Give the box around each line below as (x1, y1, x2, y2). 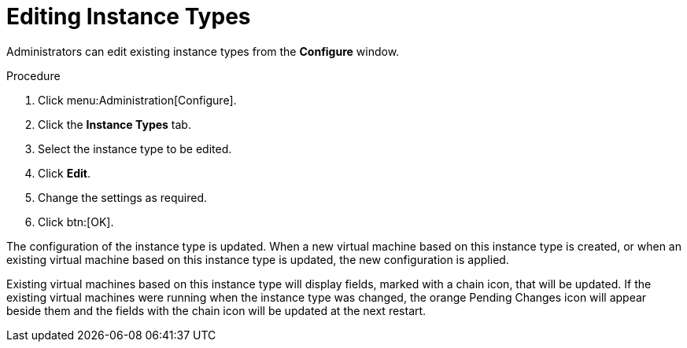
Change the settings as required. (38, 190, 208, 204)
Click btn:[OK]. (38, 214, 114, 229)
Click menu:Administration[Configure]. (38, 93, 237, 107)
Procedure (6, 68, 61, 82)
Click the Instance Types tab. (38, 117, 191, 131)
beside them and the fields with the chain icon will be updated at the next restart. (6, 303, 427, 317)
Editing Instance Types (6, 3, 251, 30)
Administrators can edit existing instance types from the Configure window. (6, 44, 400, 58)
